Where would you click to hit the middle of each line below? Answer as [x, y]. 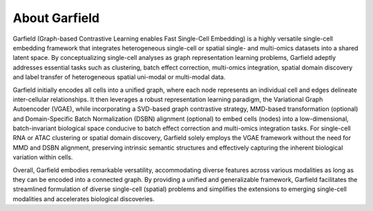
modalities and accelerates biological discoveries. [84, 199]
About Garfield [56, 18]
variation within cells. [43, 157]
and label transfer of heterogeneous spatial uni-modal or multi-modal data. [119, 77]
